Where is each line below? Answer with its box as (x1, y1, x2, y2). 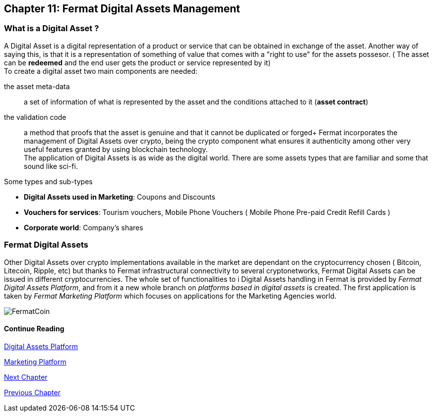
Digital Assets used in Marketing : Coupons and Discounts (24, 192, 215, 201)
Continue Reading (4, 324, 64, 333)
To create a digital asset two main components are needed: (4, 66, 197, 75)
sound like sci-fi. (24, 161, 78, 170)
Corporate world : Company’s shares (24, 223, 143, 232)
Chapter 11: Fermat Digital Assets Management (4, 2, 241, 15)
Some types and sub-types (4, 177, 93, 186)
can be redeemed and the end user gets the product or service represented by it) (4, 58, 271, 67)
